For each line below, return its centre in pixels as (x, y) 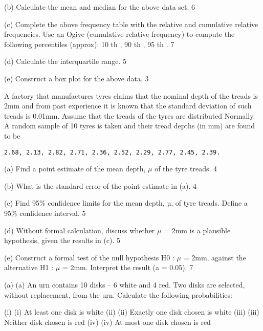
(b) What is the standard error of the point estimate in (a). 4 (101, 185)
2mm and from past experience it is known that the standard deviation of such (128, 106)
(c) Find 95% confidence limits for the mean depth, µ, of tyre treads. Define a (126, 203)
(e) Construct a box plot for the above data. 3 (76, 78)
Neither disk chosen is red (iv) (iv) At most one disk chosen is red (107, 322)
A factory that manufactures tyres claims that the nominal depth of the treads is (131, 95)
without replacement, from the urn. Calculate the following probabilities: (118, 294)
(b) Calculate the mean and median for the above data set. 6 (100, 7)
